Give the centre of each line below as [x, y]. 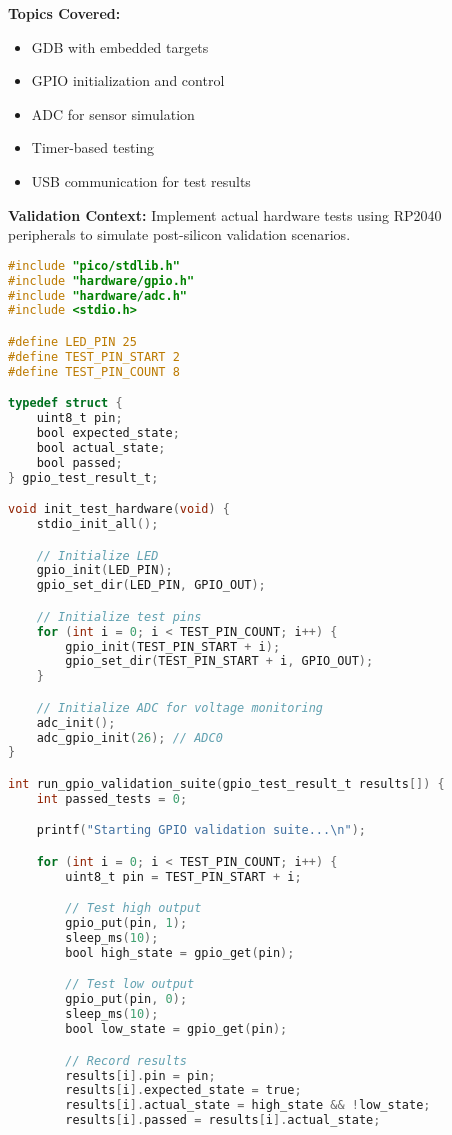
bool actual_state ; [101, 447]
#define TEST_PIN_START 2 [94, 356]
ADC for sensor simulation [113, 113]
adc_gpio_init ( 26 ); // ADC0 [129, 737]
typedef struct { [65, 403]
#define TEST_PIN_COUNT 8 [94, 371]
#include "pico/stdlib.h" [94, 265]
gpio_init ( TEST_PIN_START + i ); [173, 646]
